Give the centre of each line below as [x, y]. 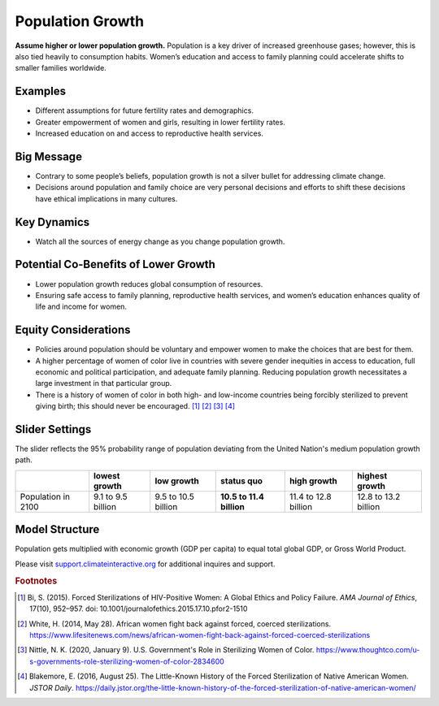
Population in [45, 496]
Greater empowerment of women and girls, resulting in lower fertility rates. [161, 122]
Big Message [49, 156]
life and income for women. [81, 307]
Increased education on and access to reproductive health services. [150, 133]
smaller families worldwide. [61, 68]
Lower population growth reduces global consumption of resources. [149, 284]
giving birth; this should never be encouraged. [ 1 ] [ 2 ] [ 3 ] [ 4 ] [135, 406]
